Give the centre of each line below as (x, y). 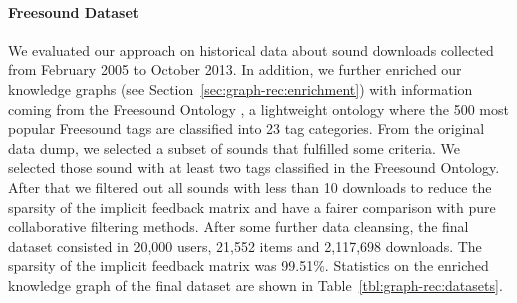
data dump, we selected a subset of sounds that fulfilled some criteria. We (234, 147)
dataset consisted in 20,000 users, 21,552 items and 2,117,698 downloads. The (245, 245)
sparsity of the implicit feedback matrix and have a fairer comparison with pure (252, 206)
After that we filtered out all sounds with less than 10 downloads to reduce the (250, 186)
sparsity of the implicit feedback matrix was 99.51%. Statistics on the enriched (248, 265)
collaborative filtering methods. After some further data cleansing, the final (238, 226)
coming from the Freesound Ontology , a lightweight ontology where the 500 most (258, 108)
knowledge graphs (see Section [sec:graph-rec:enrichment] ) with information (240, 88)
